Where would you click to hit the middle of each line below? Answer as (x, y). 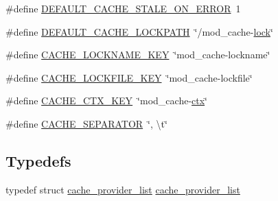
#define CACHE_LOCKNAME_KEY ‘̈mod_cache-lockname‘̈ (138, 55)
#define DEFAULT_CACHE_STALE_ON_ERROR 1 (123, 8)
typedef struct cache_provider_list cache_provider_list (123, 189)
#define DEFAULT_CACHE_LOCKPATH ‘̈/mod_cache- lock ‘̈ (139, 31)
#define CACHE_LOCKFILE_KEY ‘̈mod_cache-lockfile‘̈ (129, 77)
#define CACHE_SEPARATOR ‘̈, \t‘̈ (86, 123)
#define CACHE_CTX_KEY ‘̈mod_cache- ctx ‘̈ (107, 100)
